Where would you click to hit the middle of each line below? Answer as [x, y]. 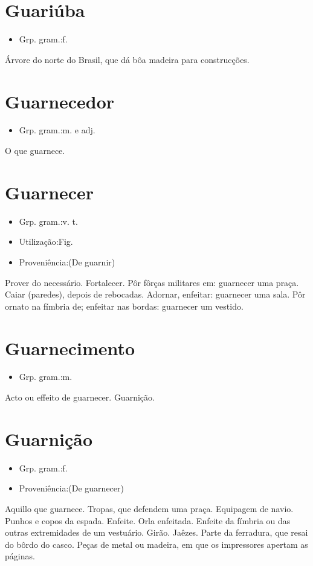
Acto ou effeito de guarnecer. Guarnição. [80, 397]
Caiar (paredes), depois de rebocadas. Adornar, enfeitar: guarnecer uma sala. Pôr [155, 294]
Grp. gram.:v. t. [48, 221]
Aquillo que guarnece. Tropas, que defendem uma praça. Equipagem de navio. [149, 508]
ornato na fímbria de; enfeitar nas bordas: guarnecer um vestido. [124, 306]
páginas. [20, 556]
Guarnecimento [70, 348]
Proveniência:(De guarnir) [67, 261]
